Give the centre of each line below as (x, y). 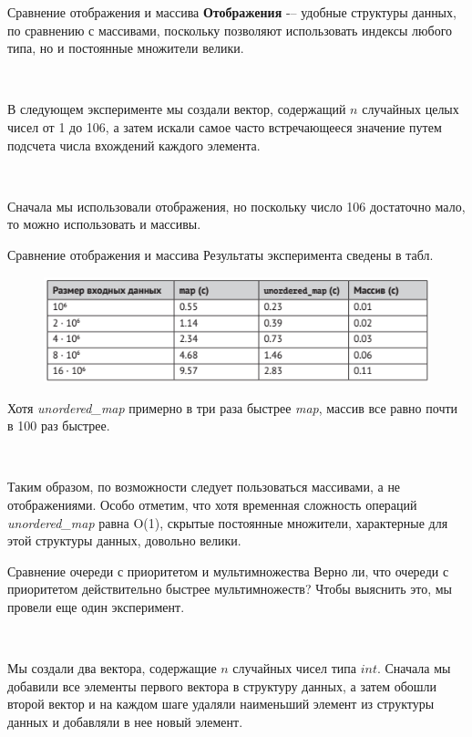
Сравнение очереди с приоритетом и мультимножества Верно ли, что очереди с (228, 571)
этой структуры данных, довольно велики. (124, 540)
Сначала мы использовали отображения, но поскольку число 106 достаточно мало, (236, 206)
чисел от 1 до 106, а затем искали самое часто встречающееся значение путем (225, 126)
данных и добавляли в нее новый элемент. (125, 721)
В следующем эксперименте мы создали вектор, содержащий (177, 109)
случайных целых (410, 109)
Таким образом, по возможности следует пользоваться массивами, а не (204, 487)
